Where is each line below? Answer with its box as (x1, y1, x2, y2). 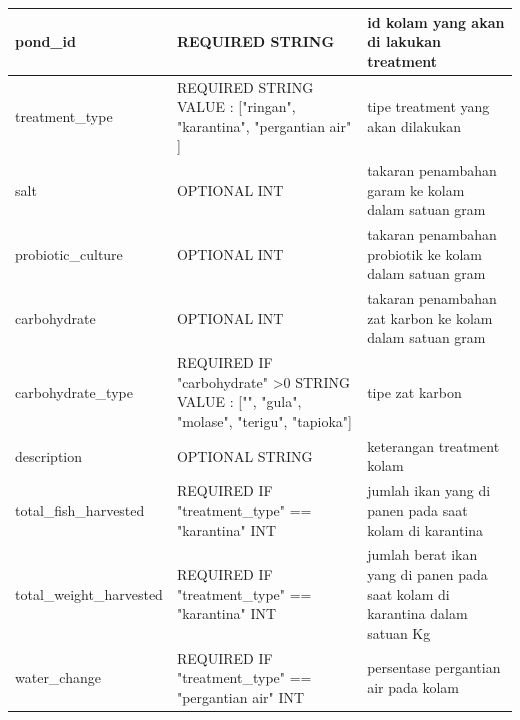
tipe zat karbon (367, 381, 462, 402)
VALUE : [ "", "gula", (176, 391, 302, 412)
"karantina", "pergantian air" (176, 115, 352, 136)
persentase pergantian (367, 657, 501, 678)
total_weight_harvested (15, 583, 163, 604)
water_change (15, 667, 101, 688)
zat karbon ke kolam (367, 307, 493, 328)
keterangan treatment (367, 435, 500, 456)
